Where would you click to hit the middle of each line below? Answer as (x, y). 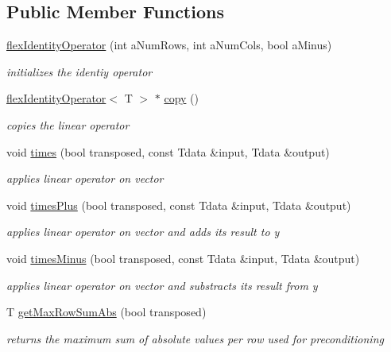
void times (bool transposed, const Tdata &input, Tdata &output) (168, 151)
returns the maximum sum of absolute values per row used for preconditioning (195, 338)
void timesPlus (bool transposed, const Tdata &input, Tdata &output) (179, 205)
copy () (181, 98)
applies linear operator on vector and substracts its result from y (162, 285)
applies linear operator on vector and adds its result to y (143, 232)
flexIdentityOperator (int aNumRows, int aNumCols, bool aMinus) (169, 45)
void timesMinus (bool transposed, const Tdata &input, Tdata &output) (183, 258)
